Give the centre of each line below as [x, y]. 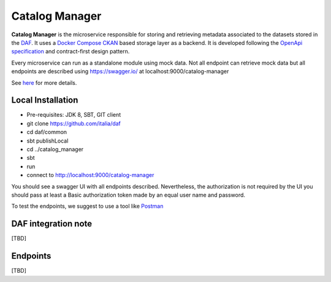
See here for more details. [44, 82]
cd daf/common [47, 132]
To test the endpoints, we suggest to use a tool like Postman [87, 206]
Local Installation [45, 100]
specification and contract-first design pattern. [70, 52]
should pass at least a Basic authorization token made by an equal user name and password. [128, 195]
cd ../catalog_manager [55, 149]
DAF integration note [51, 224]
